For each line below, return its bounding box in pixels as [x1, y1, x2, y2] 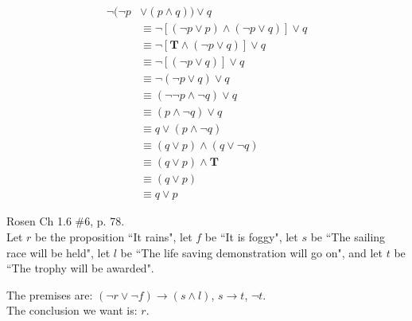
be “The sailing [310, 228, 386, 245]
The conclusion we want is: [6, 302, 138, 319]
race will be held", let [6, 244, 111, 260]
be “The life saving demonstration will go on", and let [120, 244, 383, 260]
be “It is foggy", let [204, 228, 298, 245]
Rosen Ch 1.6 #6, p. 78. [6, 213, 125, 229]
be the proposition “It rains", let [35, 228, 192, 245]
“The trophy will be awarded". [6, 260, 154, 276]
